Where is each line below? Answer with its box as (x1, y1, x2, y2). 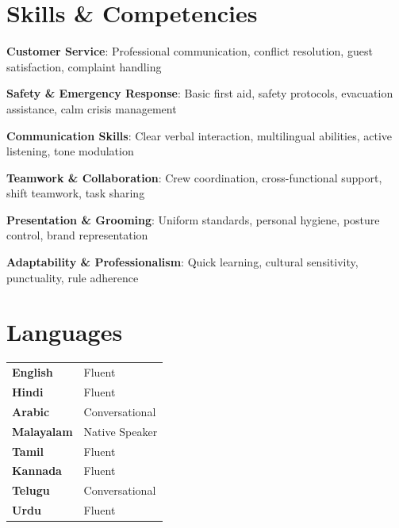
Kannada (12, 462, 62, 479)
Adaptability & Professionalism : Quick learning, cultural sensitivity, (6, 254, 359, 270)
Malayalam (12, 423, 73, 439)
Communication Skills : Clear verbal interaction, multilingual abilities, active (6, 127, 393, 143)
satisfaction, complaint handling (6, 58, 162, 75)
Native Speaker (83, 423, 158, 439)
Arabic (12, 403, 50, 419)
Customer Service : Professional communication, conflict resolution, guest (6, 43, 373, 59)
